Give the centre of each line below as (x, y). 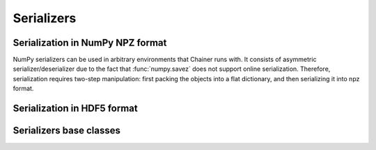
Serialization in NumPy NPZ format (90, 43)
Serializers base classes (67, 131)
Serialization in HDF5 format (76, 109)
